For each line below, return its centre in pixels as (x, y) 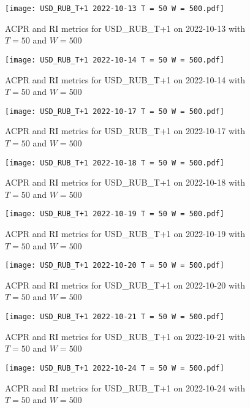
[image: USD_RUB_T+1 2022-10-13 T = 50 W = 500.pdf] (115, 9)
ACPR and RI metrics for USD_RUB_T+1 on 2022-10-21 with (125, 336)
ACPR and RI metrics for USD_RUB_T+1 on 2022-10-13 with (125, 28)
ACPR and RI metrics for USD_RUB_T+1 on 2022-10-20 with (125, 285)
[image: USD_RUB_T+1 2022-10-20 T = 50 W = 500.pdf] (115, 266)
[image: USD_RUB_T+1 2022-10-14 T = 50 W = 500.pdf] (115, 60)
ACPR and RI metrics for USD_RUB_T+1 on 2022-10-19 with (125, 234)
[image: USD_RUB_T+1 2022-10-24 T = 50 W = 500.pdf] (115, 368)
